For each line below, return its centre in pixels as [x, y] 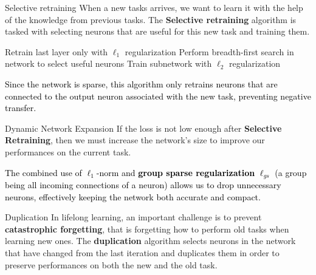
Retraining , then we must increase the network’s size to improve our [135, 140]
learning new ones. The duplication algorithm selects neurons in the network [150, 241]
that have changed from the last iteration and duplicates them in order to [142, 252]
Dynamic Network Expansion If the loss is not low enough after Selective [143, 128]
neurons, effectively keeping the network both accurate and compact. [133, 196]
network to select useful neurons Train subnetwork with [108, 63]
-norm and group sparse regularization [176, 172]
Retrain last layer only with [57, 51]
